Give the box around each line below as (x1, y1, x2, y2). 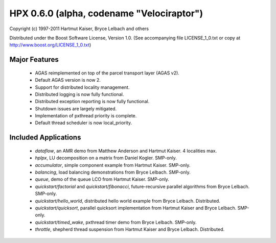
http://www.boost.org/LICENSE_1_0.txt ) (9, 42, 91, 48)
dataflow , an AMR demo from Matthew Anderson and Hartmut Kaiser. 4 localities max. (35, 148, 217, 154)
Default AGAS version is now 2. (35, 77, 101, 83)
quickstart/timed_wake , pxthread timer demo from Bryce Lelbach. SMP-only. (35, 219, 197, 225)
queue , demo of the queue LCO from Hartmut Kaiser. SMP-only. (35, 176, 170, 182)
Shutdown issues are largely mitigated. (35, 105, 117, 112)
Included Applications (9, 133, 81, 142)
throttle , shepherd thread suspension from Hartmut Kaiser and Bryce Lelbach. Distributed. (35, 226, 225, 232)
